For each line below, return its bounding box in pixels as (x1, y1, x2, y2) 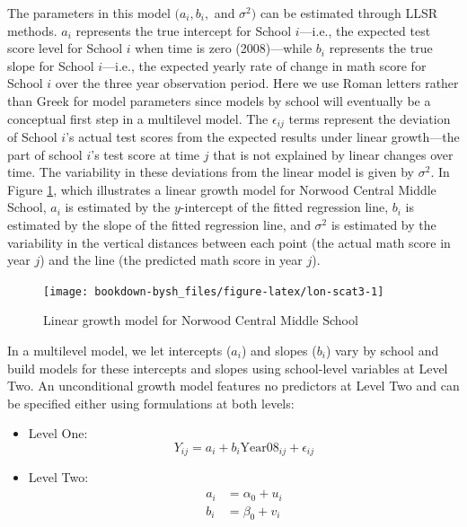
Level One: (28, 424, 88, 443)
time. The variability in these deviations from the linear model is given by (7, 162, 415, 181)
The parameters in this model (7, 4, 171, 22)
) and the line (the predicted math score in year (40, 250, 303, 269)
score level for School (7, 39, 123, 57)
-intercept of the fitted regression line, (180, 198, 389, 216)
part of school (7, 145, 83, 163)
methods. (7, 21, 57, 40)
